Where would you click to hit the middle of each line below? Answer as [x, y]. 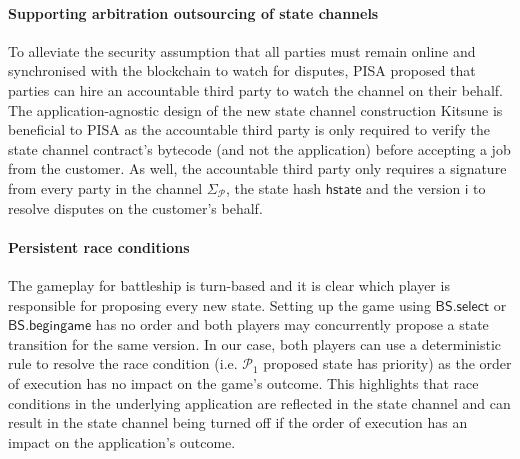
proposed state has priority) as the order [387, 363]
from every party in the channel [105, 187]
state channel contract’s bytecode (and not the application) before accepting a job [259, 148]
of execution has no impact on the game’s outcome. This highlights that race [243, 382]
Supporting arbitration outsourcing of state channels [193, 12]
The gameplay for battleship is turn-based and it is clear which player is [229, 284]
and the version [413, 187]
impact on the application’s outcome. [122, 441]
